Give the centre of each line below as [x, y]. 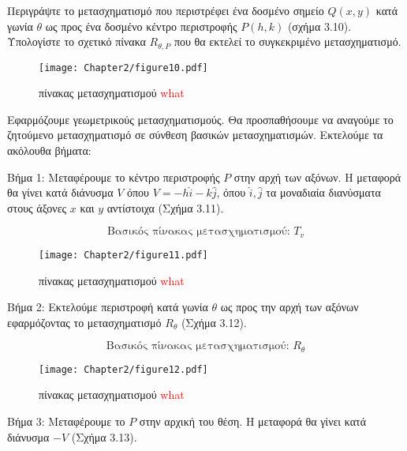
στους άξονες [37, 207]
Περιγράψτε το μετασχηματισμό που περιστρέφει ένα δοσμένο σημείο [166, 10]
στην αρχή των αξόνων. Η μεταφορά [317, 177]
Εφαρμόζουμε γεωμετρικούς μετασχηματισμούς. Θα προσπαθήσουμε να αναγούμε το [200, 119]
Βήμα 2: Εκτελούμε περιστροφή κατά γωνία [108, 307]
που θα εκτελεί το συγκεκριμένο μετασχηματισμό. [288, 41]
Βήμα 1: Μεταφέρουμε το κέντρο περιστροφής [114, 177]
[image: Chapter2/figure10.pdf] [123, 68]
